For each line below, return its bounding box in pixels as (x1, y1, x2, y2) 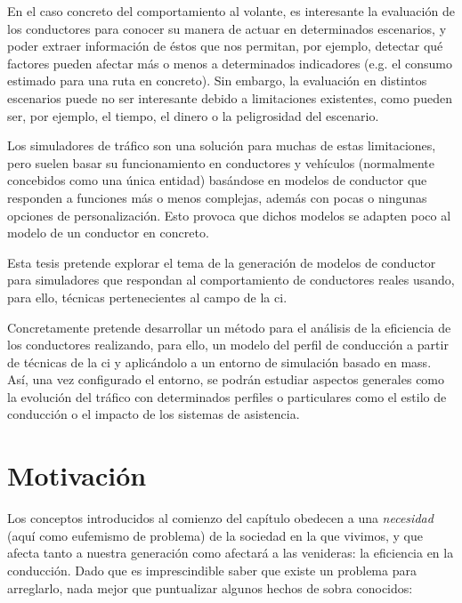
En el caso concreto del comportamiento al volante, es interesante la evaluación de (7, 2, 455, 20)
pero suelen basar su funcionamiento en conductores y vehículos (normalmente (7, 153, 435, 172)
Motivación (7, 457, 147, 494)
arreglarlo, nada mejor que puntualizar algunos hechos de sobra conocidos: (7, 578, 413, 597)
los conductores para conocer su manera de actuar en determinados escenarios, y (7, 19, 447, 37)
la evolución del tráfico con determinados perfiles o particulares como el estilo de (7, 387, 447, 406)
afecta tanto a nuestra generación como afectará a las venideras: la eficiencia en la (7, 543, 454, 562)
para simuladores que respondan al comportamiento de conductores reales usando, (7, 270, 455, 289)
